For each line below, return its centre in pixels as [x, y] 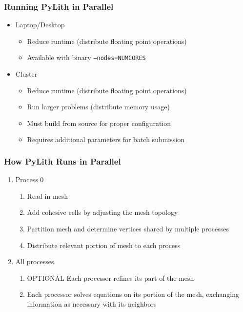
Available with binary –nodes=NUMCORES [86, 57]
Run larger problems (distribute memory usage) [98, 107]
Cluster [26, 74]
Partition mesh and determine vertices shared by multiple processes [128, 229]
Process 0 [30, 179]
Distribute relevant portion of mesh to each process [104, 245]
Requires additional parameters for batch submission [106, 139]
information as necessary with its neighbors [92, 304]
